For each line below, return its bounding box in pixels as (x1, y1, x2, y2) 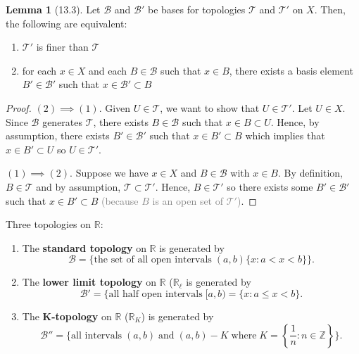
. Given (99, 100, 131, 115)
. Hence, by (270, 114, 320, 129)
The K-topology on (22, 308, 112, 323)
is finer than (36, 39, 89, 54)
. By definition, (277, 165, 343, 180)
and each (89, 63, 127, 77)
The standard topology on (22, 240, 146, 255)
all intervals (71, 330, 122, 341)
